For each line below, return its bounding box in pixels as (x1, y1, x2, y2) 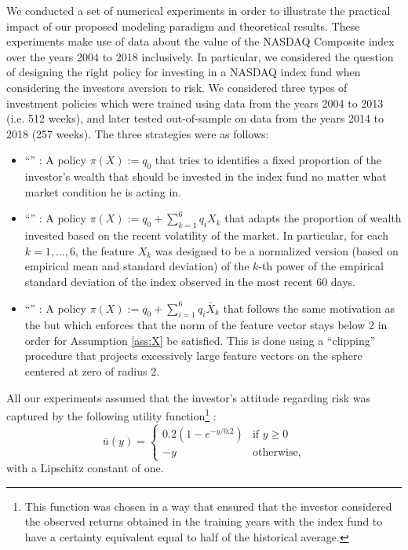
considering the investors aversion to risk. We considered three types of (6, 79, 348, 95)
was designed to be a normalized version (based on (155, 242, 399, 258)
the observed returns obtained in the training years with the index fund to (24, 513, 383, 530)
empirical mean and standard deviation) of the (24, 258, 250, 274)
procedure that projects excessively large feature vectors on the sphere (24, 347, 362, 364)
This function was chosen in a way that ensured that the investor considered (24, 497, 392, 514)
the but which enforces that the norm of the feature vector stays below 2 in (24, 317, 388, 333)
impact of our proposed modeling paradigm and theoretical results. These (6, 17, 360, 34)
